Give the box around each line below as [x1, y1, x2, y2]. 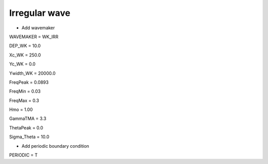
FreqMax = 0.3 [9, 97, 39, 104]
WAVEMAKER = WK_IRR [9, 34, 59, 40]
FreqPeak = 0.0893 [9, 79, 49, 85]
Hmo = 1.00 [9, 107, 33, 112]
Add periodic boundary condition [21, 143, 89, 149]
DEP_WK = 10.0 [9, 43, 41, 49]
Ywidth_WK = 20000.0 [9, 70, 56, 76]
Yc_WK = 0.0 [9, 61, 36, 67]
